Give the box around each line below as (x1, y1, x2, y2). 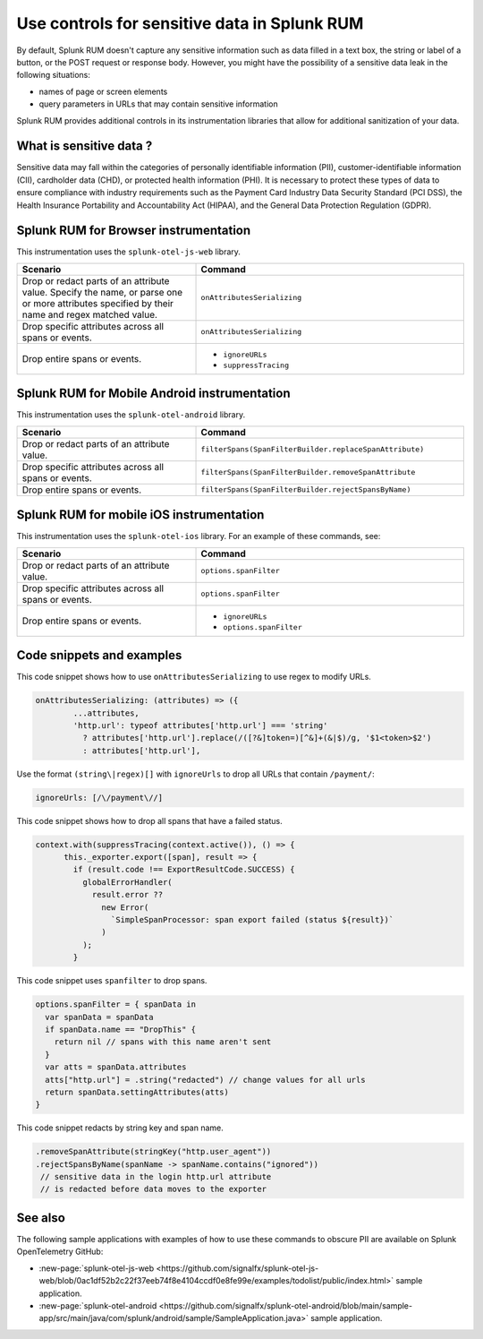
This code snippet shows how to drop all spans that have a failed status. (16, 815, 283, 826)
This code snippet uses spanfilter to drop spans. (16, 975, 208, 986)
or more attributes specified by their (21, 296, 174, 309)
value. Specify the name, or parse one (21, 286, 183, 298)
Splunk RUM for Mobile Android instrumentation (16, 386, 291, 401)
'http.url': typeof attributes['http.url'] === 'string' (72, 720, 328, 730)
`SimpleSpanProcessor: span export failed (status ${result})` (110, 914, 394, 925)
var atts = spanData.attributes (45, 1062, 187, 1072)
